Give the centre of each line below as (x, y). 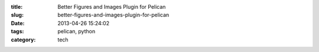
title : (17, 7)
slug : (17, 15)
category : (23, 39)
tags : (17, 32)
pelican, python (77, 32)
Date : (18, 23)
